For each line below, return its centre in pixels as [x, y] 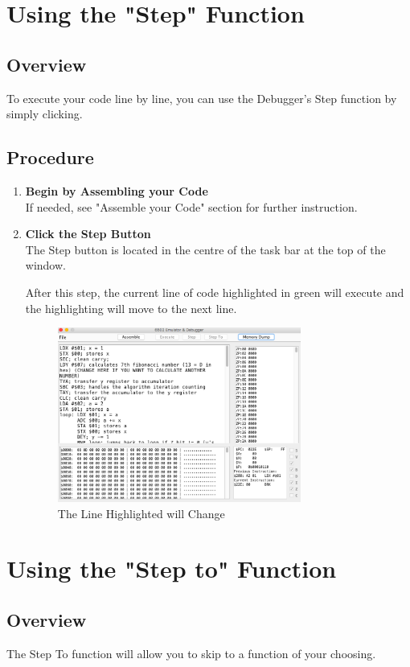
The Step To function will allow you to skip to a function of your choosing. [191, 653]
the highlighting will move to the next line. [131, 308]
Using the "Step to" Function [172, 568]
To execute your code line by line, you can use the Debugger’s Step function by [202, 98]
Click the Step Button [88, 234]
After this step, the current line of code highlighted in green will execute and [215, 292]
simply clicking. [45, 114]
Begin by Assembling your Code [117, 190]
